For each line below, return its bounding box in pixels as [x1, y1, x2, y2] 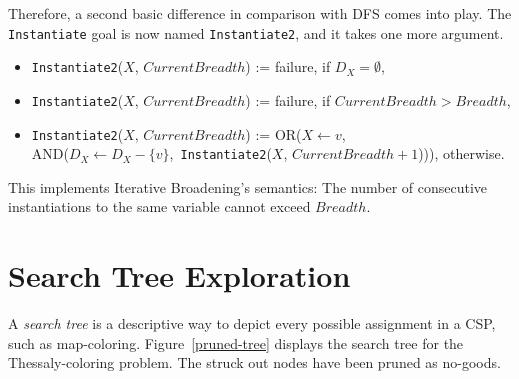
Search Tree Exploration [8, 255, 351, 296]
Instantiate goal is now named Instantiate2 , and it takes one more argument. [8, 22, 504, 43]
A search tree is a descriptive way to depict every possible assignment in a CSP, [8, 313, 496, 334]
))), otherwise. [418, 143, 505, 164]
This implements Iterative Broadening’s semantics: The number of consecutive [8, 176, 488, 197]
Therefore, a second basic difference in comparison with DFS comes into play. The [8, 3, 512, 23]
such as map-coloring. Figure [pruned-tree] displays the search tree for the [8, 332, 464, 353]
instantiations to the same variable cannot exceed [8, 196, 311, 217]
